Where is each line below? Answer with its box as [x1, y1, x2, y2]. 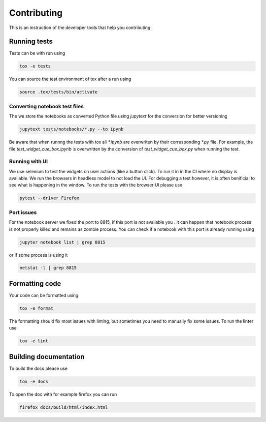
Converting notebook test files [9, 103, 84, 110]
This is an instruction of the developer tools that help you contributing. [9, 25, 152, 30]
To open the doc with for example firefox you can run [9, 391, 117, 397]
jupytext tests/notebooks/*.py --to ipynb [19, 126, 124, 132]
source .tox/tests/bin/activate [19, 89, 98, 95]
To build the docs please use [9, 365, 68, 371]
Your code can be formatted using [9, 292, 79, 298]
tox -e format [19, 305, 54, 311]
